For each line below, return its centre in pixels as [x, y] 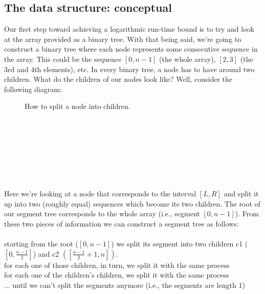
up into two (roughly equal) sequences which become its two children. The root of [132, 203]
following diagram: [33, 89]
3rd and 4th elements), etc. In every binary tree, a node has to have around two [129, 69]
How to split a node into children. [78, 106]
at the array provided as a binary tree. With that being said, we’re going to [123, 39]
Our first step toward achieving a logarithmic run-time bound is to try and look [129, 29]
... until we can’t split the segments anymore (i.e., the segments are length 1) [125, 285]
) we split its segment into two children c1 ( [180, 244]
